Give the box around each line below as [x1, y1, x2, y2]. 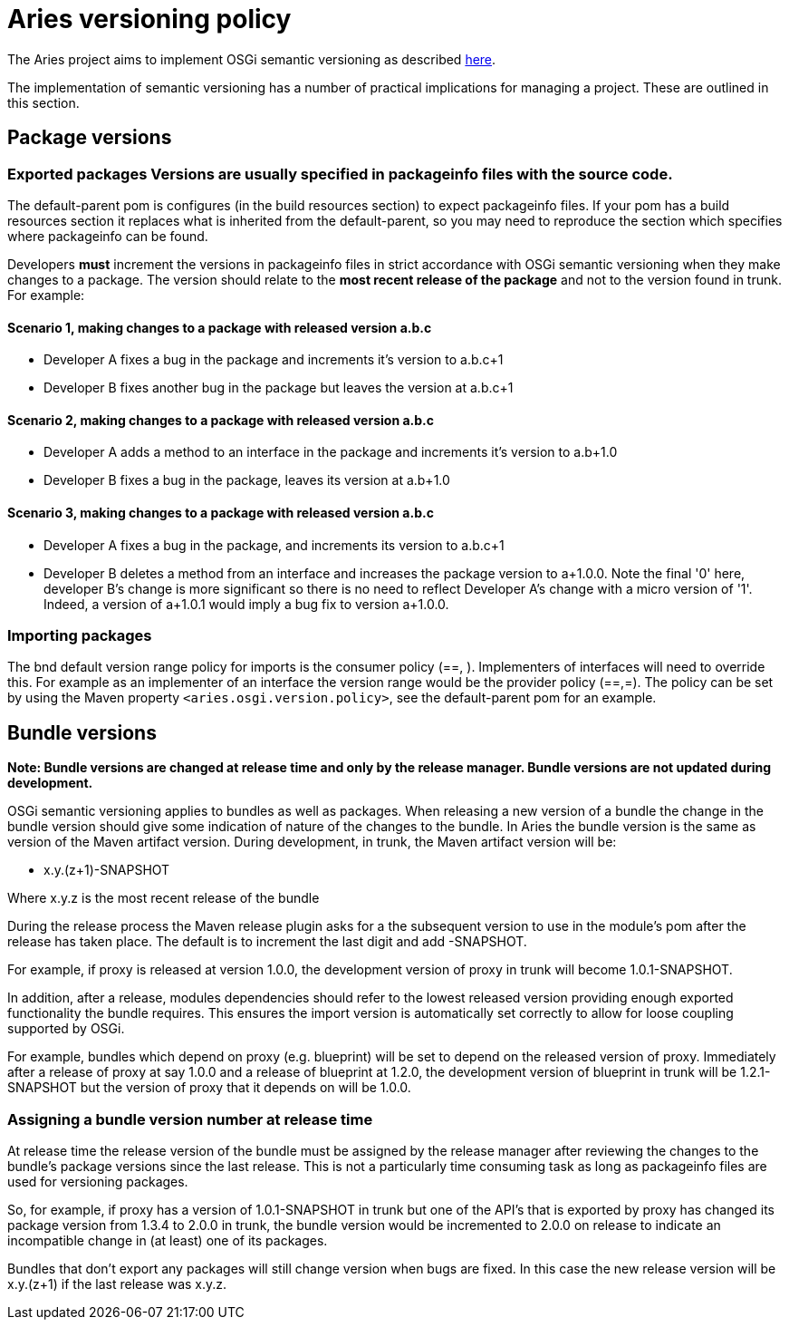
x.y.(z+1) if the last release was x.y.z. [7, 1275, 227, 1292]
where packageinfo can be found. [7, 228, 208, 244]
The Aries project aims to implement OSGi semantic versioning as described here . [7, 51, 496, 67]
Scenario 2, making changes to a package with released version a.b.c [7, 412, 434, 428]
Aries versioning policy [7, 4, 292, 34]
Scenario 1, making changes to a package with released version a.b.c [7, 319, 432, 335]
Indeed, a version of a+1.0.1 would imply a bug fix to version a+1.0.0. [43, 596, 449, 612]
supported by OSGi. [7, 1021, 125, 1037]
